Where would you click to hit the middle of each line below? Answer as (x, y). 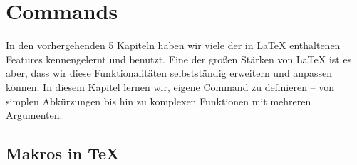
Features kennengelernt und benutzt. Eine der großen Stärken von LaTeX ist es (179, 59)
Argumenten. (34, 115)
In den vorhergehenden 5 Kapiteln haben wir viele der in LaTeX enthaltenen (173, 45)
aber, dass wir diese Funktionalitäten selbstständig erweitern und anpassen (169, 73)
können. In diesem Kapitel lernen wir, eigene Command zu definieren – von (170, 86)
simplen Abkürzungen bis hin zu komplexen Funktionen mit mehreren (159, 101)
